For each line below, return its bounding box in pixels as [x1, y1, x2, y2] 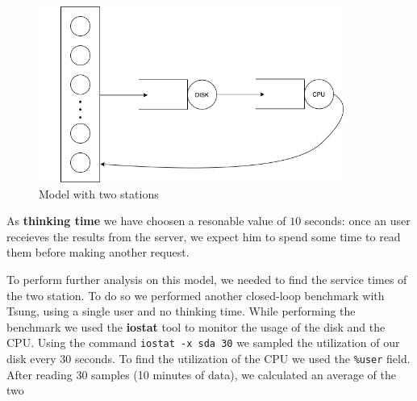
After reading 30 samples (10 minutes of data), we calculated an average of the [6, 365, 396, 382]
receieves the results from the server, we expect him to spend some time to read [6, 228, 401, 244]
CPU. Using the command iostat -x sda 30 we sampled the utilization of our [6, 334, 400, 351]
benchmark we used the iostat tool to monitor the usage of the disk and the [6, 318, 386, 335]
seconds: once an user [304, 212, 411, 229]
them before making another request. [6, 244, 190, 261]
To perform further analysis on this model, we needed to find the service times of [6, 270, 407, 287]
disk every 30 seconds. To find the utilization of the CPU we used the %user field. [6, 349, 411, 366]
